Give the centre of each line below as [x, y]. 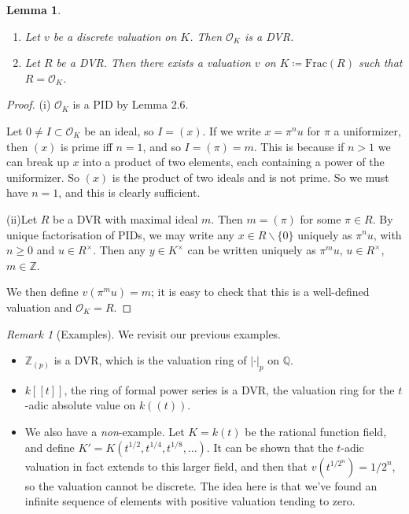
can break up [38, 162]
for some [321, 218]
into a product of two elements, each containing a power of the [234, 162]
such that [380, 63]
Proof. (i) [29, 104]
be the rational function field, [316, 432]
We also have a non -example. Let [105, 432]
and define [50, 447]
